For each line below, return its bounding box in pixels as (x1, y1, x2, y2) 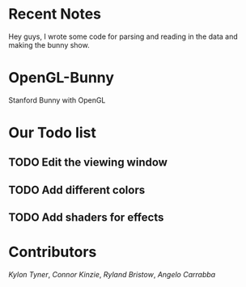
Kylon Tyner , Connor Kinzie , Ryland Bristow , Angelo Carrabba (8, 270, 216, 280)
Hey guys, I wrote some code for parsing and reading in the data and (8, 32, 239, 41)
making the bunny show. (8, 40, 91, 49)
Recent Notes (8, 5, 102, 23)
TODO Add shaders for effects (8, 211, 164, 225)
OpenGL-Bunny (8, 69, 115, 87)
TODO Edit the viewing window (8, 155, 168, 170)
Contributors (8, 243, 97, 261)
